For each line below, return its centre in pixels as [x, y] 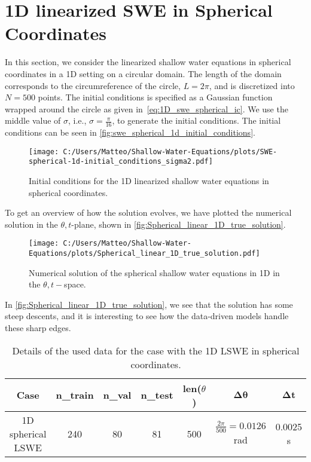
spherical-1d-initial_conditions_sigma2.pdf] [121, 162]
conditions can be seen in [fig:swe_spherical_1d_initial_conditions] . [130, 132]
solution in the [31, 224]
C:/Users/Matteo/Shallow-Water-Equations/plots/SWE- [170, 152]
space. [75, 284]
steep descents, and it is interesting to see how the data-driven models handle [147, 316]
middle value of [33, 120]
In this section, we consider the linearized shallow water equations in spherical [148, 62]
